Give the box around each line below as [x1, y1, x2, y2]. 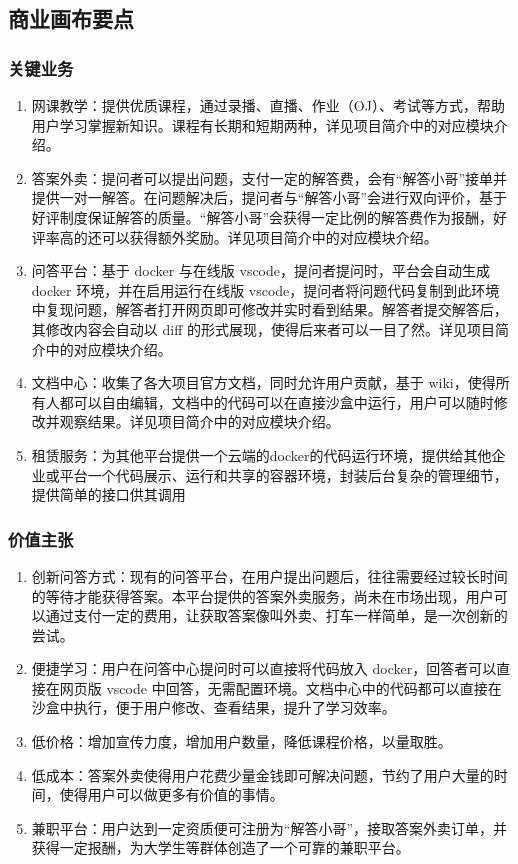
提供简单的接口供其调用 [31, 484, 186, 505]
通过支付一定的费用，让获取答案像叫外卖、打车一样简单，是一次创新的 [45, 605, 508, 626]
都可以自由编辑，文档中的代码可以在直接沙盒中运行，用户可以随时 [59, 391, 494, 412]
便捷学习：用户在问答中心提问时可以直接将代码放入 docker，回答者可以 [31, 658, 497, 679]
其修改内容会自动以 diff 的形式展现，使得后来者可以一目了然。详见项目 [31, 318, 495, 339]
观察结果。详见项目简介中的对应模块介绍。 [59, 411, 340, 432]
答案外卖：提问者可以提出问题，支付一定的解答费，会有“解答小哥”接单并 [31, 167, 508, 188]
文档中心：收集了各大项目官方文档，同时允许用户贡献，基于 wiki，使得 [31, 372, 496, 393]
